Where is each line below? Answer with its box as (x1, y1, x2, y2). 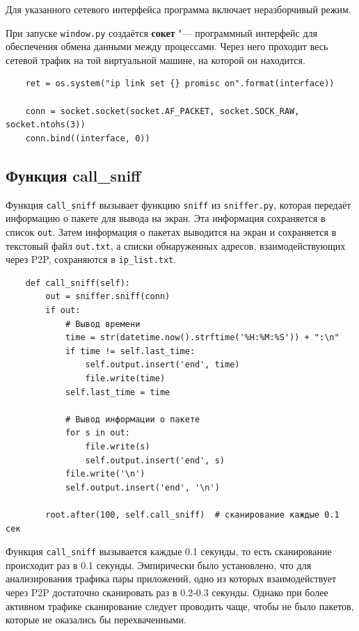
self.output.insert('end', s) (85, 455, 225, 465)
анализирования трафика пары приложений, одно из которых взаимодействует (6, 571, 337, 586)
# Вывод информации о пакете (65, 414, 200, 424)
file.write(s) (85, 441, 150, 452)
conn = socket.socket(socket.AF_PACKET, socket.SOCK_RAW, (25, 106, 300, 116)
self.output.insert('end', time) (85, 360, 240, 370)
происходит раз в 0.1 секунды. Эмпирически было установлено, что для (6, 557, 312, 572)
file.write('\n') (65, 469, 145, 479)
